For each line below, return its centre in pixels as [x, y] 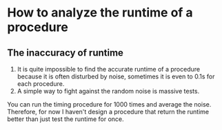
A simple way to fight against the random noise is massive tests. [108, 91]
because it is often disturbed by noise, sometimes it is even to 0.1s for [116, 76]
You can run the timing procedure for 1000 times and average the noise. [109, 104]
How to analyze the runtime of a [100, 13]
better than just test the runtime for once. [65, 119]
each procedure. [41, 84]
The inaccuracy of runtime [65, 53]
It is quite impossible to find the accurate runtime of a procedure [109, 69]
